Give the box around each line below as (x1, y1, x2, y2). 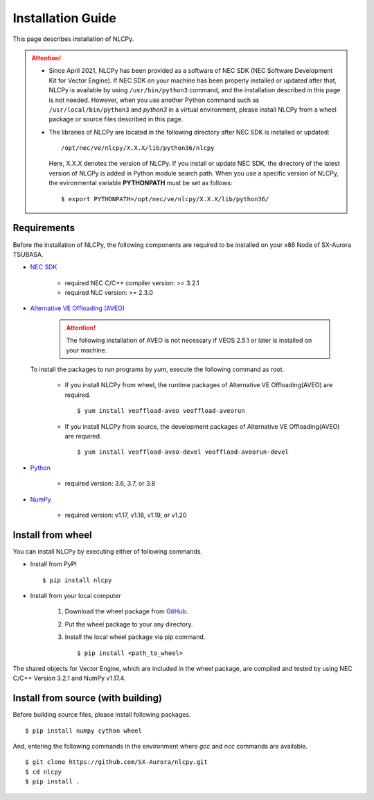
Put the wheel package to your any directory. (64, 620, 193, 628)
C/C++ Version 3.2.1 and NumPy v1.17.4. (12, 674, 126, 683)
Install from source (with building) (12, 692, 163, 704)
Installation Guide (12, 10, 117, 26)
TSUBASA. (12, 250, 44, 258)
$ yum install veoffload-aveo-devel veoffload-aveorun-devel (77, 448, 289, 456)
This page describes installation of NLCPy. (12, 35, 134, 43)
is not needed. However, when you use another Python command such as (48, 96, 260, 104)
